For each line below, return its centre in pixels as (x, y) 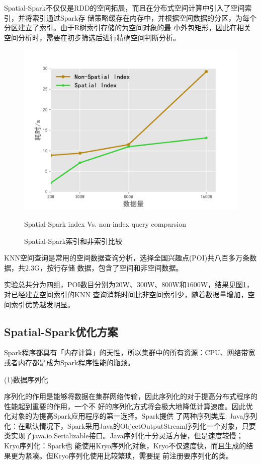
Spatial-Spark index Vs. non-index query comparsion (105, 223)
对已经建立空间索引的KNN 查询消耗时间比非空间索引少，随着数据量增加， (126, 294)
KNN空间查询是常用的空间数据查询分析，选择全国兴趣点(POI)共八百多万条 (127, 258)
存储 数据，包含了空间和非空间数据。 (122, 267)
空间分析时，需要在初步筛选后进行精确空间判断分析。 (92, 37)
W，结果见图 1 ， (227, 284)
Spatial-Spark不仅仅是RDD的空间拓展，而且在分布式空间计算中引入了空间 (124, 8)
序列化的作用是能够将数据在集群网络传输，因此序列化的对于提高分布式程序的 (131, 396)
